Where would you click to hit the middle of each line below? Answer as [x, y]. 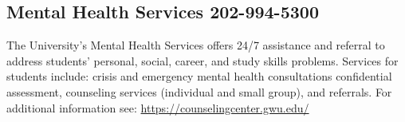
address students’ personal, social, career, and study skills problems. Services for [202, 60]
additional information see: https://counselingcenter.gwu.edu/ [158, 107]
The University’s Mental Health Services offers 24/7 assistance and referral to [196, 45]
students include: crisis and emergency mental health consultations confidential [199, 76]
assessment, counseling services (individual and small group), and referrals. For [199, 91]
